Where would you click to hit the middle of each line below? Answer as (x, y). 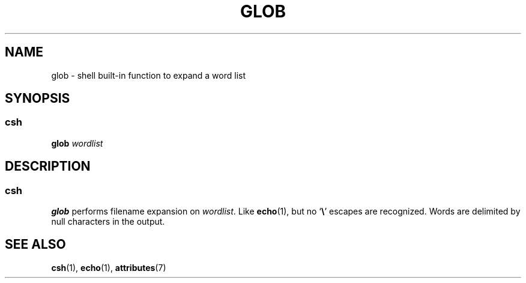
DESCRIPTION (48, 166)
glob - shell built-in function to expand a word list (148, 75)
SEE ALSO (35, 245)
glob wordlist (77, 143)
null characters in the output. (108, 222)
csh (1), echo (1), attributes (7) (109, 267)
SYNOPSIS (38, 99)
